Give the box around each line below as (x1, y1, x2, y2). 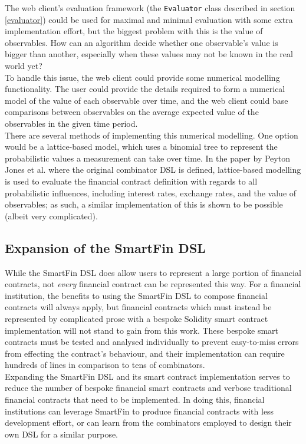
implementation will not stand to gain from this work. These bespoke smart (5, 324, 279, 336)
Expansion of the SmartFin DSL (5, 238, 206, 256)
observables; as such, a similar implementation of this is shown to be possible (5, 198, 283, 211)
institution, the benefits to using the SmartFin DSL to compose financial (5, 289, 268, 301)
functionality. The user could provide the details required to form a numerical (5, 83, 285, 95)
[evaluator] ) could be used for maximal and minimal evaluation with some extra (5, 13, 293, 25)
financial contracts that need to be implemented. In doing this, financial (5, 393, 265, 406)
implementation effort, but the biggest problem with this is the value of (5, 25, 263, 37)
